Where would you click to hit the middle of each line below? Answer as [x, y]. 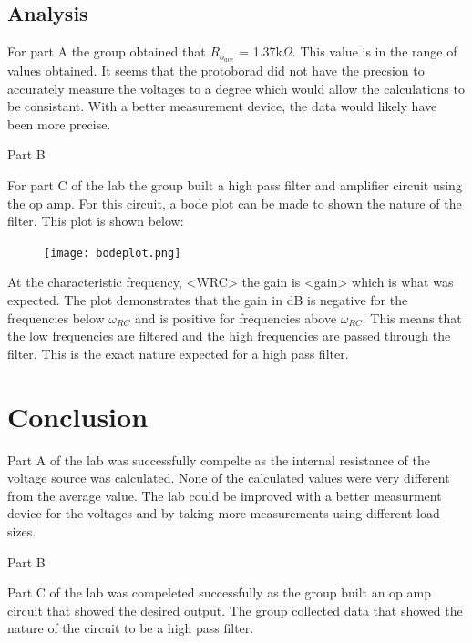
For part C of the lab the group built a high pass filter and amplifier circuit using [235, 185]
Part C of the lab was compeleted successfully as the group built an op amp [219, 592]
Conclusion [78, 416]
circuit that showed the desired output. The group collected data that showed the [235, 610]
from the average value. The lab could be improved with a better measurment [225, 495]
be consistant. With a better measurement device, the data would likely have [222, 106]
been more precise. [59, 123]
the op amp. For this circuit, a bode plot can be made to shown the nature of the [235, 203]
